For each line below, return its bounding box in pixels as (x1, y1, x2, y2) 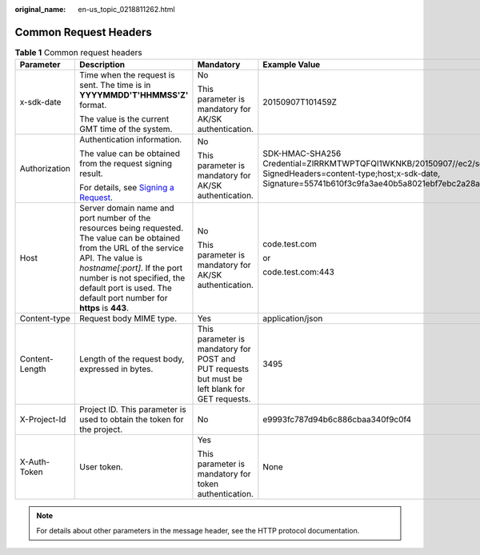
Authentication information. (79, 134, 182, 146)
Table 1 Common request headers (14, 47, 143, 58)
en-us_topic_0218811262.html (78, 5, 175, 14)
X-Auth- (19, 457, 50, 468)
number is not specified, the (79, 273, 186, 284)
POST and (197, 353, 236, 365)
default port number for (79, 293, 168, 304)
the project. (79, 424, 123, 435)
